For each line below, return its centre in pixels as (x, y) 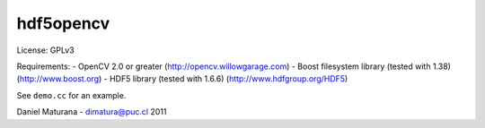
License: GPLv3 (46, 50)
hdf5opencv (63, 23)
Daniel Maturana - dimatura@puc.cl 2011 (92, 112)
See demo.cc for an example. (71, 95)
